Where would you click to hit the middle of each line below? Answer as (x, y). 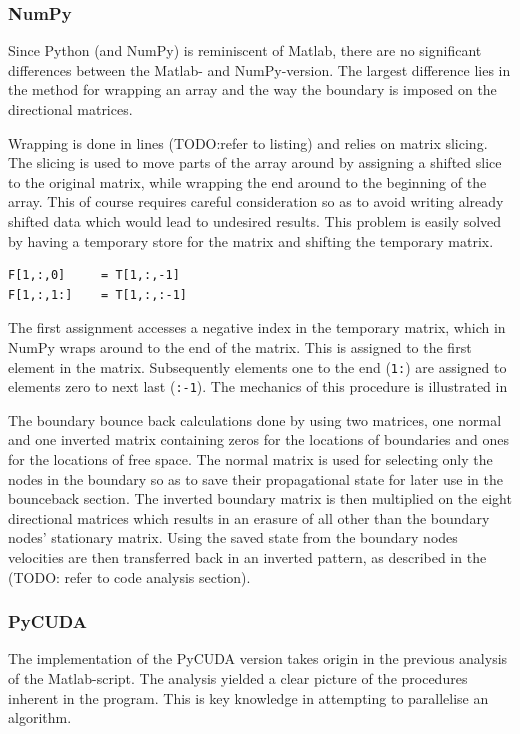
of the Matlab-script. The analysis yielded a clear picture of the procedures (238, 678)
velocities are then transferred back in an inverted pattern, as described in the (247, 557)
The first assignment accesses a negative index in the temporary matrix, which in (257, 327)
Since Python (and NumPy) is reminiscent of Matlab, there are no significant (245, 50)
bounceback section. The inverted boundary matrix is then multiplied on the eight (260, 498)
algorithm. (40, 717)
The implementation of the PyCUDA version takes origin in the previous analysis (258, 658)
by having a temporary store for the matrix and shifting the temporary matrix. (251, 240)
